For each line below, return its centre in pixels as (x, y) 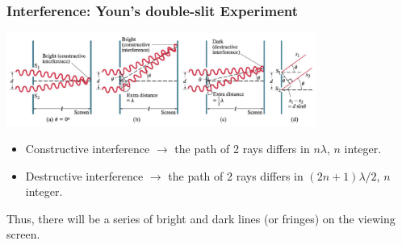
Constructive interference (88, 148)
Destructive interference (84, 175)
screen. (23, 234)
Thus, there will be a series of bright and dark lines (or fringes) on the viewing (201, 218)
